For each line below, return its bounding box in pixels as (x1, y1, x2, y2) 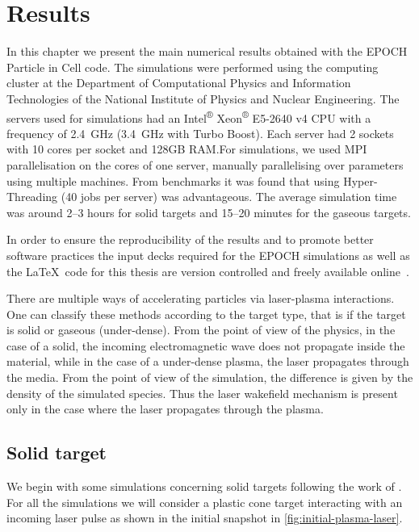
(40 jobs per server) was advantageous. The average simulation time (61, 188, 397, 205)
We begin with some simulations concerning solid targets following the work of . (6, 478, 402, 495)
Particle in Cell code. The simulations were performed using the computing (6, 58, 379, 75)
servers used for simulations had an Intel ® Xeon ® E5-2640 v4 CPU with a (6, 107, 371, 126)
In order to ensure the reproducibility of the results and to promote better (6, 231, 374, 248)
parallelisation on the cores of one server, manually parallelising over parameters (6, 156, 404, 173)
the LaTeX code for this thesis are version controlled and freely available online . (6, 262, 409, 279)
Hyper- (343, 172, 378, 189)
